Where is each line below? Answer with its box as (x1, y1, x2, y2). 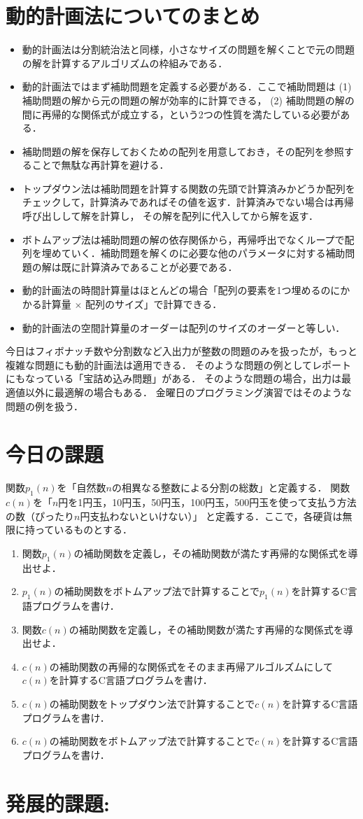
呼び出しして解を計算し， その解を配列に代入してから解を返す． (22, 209, 319, 223)
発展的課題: (6, 788, 110, 817)
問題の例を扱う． (6, 398, 83, 413)
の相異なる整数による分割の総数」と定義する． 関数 (112, 480, 350, 495)
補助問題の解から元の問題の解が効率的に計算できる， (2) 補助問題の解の (22, 92, 355, 107)
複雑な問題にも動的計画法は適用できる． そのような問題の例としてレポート (6, 357, 351, 372)
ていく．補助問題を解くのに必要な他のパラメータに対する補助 (61, 246, 346, 260)
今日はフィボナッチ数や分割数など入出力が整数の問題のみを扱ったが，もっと (6, 344, 357, 358)
